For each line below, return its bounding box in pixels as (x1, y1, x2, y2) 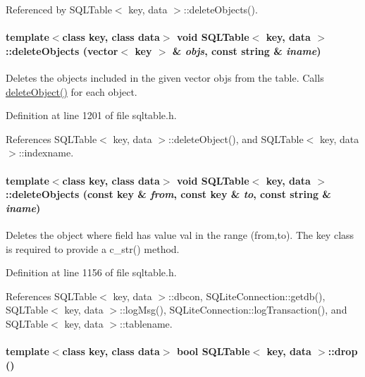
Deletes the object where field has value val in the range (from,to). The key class (6, 227, 354, 242)
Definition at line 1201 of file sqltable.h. (6, 108, 177, 123)
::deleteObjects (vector (6, 43, 118, 58)
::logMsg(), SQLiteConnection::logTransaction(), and (119, 302, 347, 317)
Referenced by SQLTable (6, 2, 112, 16)
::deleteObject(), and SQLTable (168, 131, 304, 146)
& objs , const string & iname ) (172, 43, 321, 58)
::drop (328, 344, 358, 359)
